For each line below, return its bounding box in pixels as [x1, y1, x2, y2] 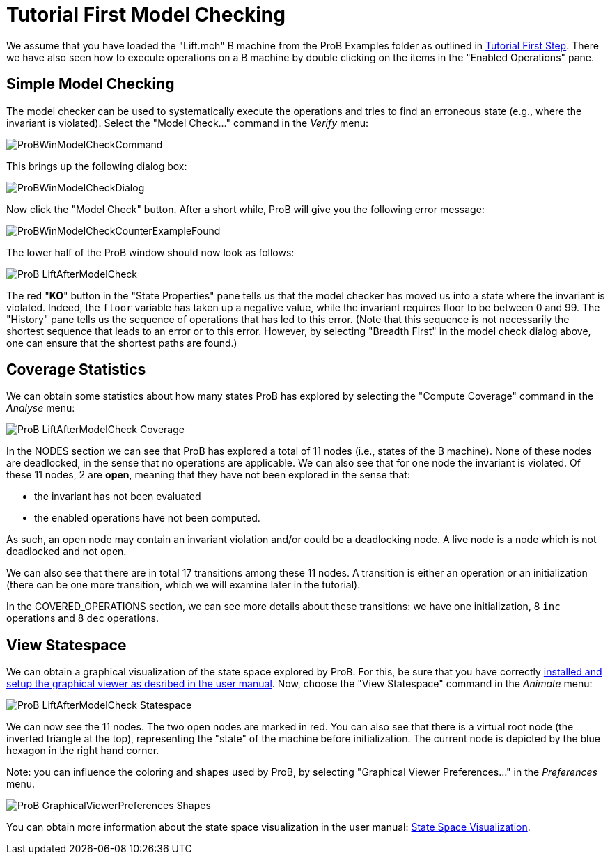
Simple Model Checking [6, 75, 175, 93]
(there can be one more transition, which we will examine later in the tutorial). [6, 579, 361, 591]
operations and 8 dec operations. [6, 612, 159, 625]
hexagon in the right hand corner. [6, 744, 159, 757]
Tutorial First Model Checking [6, 3, 286, 26]
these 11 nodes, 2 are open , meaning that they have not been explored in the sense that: [6, 469, 410, 481]
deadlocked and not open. [6, 545, 127, 558]
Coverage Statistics [6, 361, 146, 379]
